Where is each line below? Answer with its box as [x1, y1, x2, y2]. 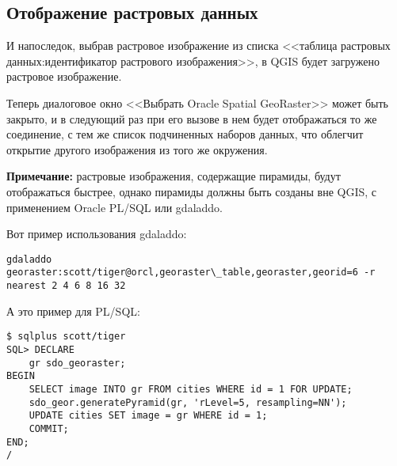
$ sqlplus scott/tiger [6, 331, 126, 343]
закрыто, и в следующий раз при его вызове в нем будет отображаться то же [6, 110, 377, 127]
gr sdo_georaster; [29, 357, 126, 369]
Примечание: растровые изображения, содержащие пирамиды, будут [6, 168, 341, 184]
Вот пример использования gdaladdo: [6, 225, 187, 242]
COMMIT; [29, 422, 69, 434]
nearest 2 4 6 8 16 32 [6, 280, 126, 292]
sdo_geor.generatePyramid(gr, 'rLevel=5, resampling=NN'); [29, 396, 347, 408]
